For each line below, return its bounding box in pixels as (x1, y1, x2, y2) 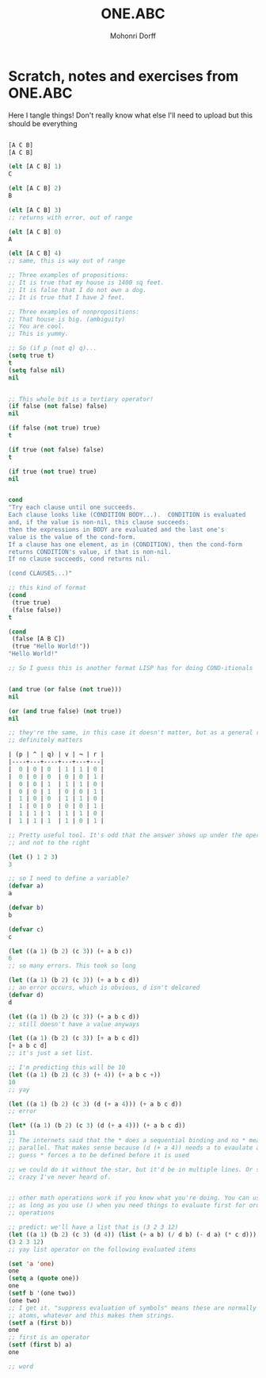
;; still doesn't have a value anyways (8, 1020, 140, 1028)
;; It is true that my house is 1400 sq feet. (8, 279, 165, 287)
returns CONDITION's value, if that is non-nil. (8, 548, 172, 556)
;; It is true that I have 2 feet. (8, 293, 126, 302)
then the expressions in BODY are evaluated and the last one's (8, 525, 225, 533)
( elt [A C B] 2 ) (8, 184, 62, 193)
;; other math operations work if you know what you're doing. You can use (8, 1194, 264, 1203)
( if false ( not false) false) (8, 402, 108, 410)
